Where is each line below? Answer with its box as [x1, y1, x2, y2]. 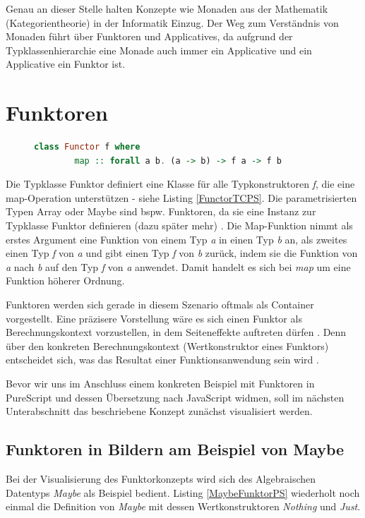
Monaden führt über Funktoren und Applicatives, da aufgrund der [6, 29, 293, 44]
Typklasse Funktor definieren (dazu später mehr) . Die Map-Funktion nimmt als [6, 218, 353, 233]
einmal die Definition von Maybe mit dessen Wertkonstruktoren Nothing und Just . [6, 499, 361, 514]
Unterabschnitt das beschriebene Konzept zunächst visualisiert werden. [6, 404, 313, 418]
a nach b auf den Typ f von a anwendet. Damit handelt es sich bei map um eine [6, 259, 351, 274]
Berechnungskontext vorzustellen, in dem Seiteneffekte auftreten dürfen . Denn [6, 325, 347, 339]
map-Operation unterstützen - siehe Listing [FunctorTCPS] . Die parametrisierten [6, 190, 357, 205]
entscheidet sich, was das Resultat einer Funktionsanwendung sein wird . [6, 352, 319, 367]
